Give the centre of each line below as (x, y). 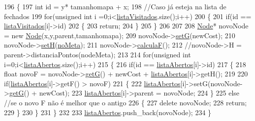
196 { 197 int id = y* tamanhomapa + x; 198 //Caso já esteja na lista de (115, 6)
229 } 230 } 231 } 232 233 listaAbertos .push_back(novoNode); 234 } (108, 112)
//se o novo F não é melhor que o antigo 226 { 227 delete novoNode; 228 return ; (126, 102)
